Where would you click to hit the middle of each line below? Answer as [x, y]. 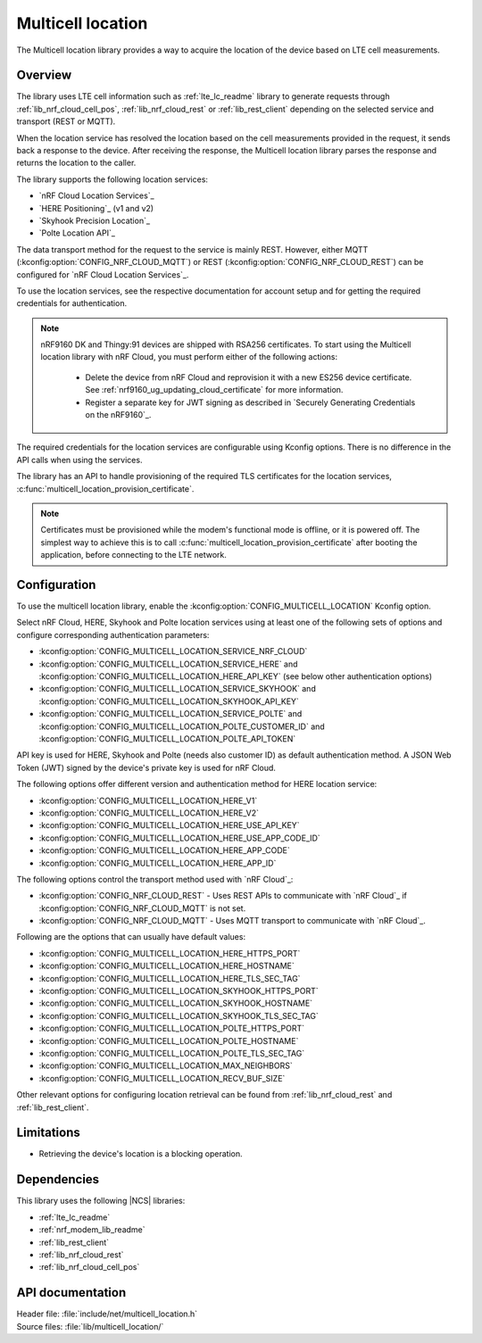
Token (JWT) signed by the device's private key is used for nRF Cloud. [146, 767]
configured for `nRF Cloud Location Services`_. [103, 274]
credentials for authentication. [72, 303]
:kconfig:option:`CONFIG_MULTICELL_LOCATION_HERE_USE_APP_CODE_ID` [179, 838]
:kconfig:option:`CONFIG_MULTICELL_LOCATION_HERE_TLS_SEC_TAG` [170, 978]
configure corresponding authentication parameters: [113, 634]
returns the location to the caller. [76, 163]
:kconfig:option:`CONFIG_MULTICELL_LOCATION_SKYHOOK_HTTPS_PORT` [179, 991]
